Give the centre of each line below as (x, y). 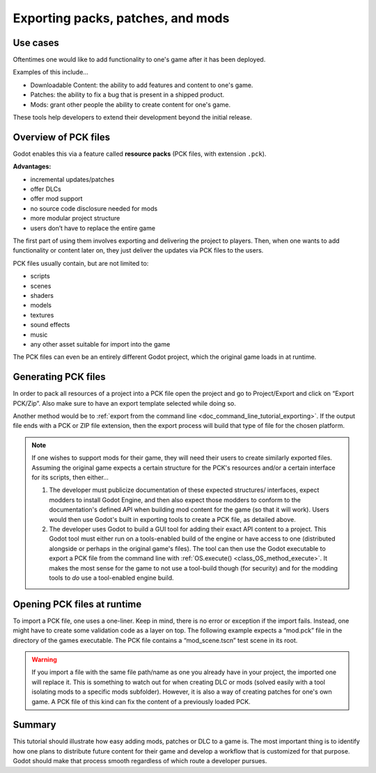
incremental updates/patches (72, 179)
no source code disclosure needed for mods (94, 208)
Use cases (36, 43)
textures (42, 315)
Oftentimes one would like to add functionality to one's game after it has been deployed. (139, 60)
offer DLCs (46, 189)
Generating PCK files (59, 377)
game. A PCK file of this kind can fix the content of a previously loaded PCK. (141, 701)
